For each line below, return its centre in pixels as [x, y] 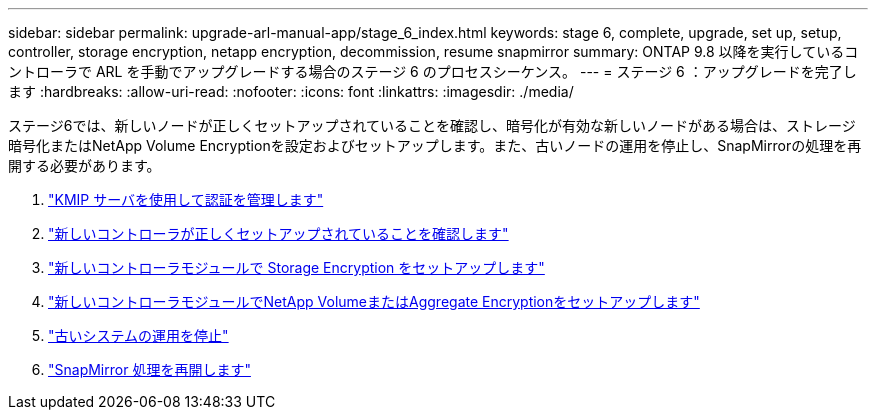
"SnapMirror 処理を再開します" [149, 369]
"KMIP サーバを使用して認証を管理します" [186, 199]
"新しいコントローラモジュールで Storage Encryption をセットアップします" [296, 267]
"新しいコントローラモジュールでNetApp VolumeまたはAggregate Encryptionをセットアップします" [374, 301]
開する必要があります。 [84, 165]
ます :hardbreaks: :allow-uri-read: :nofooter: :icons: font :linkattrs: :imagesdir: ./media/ [291, 91]
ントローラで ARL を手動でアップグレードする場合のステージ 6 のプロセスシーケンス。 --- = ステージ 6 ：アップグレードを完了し [432, 71]
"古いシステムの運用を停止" [138, 335]
